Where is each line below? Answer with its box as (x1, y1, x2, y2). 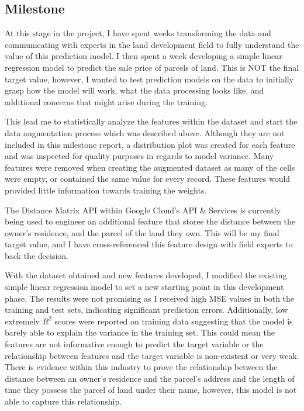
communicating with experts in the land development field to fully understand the (5, 38, 299, 50)
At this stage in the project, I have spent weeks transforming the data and (5, 27, 271, 39)
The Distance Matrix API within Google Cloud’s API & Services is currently (5, 203, 281, 216)
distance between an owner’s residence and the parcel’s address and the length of (5, 372, 295, 384)
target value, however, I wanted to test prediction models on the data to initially (5, 72, 294, 85)
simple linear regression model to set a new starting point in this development (5, 281, 284, 293)
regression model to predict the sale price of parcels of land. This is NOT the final (5, 61, 299, 73)
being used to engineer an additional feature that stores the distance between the (5, 215, 296, 227)
